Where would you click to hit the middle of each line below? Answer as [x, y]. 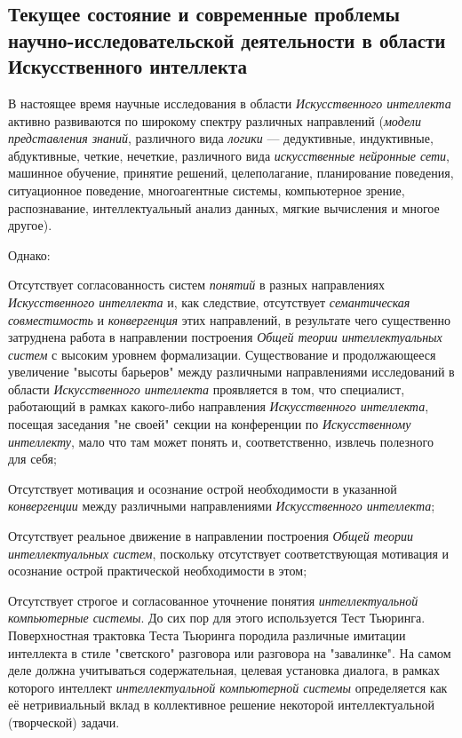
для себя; [32, 459]
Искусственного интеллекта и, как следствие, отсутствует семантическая [209, 302]
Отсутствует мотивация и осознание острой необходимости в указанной [203, 488]
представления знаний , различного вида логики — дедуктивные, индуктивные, [221, 138]
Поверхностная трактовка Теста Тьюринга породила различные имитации [207, 635]
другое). [30, 225]
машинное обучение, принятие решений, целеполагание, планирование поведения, [231, 173]
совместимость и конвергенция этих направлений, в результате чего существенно [229, 319]
